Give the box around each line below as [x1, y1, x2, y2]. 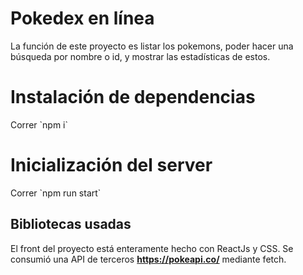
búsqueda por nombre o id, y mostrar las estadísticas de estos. [10, 50, 271, 62]
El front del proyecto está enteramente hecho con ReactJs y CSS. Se [10, 242, 294, 254]
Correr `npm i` [10, 118, 68, 131]
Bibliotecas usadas [10, 216, 132, 233]
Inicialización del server [10, 154, 213, 177]
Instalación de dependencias [10, 86, 256, 109]
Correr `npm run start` [10, 187, 102, 199]
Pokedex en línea [10, 7, 155, 30]
